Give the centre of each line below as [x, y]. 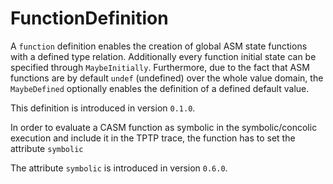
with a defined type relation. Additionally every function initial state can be [163, 56]
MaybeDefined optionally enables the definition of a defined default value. [160, 88]
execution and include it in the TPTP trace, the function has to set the [153, 138]
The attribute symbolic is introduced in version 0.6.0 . [119, 168]
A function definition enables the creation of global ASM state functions [159, 46]
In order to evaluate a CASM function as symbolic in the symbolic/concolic [164, 127]
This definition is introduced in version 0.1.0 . [103, 108]
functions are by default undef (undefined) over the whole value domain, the [167, 78]
